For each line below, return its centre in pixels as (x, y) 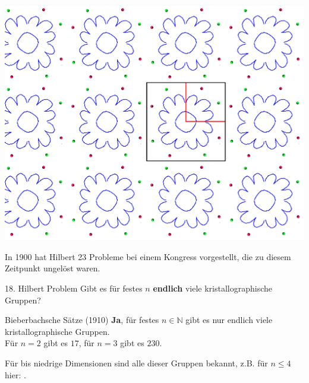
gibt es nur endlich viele (229, 320)
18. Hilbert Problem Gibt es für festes (74, 288)
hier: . (15, 374)
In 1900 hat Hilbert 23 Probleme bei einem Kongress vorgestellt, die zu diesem (148, 256)
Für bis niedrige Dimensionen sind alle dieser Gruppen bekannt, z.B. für (136, 363)
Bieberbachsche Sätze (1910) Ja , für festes (82, 320)
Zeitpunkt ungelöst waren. (53, 268)
